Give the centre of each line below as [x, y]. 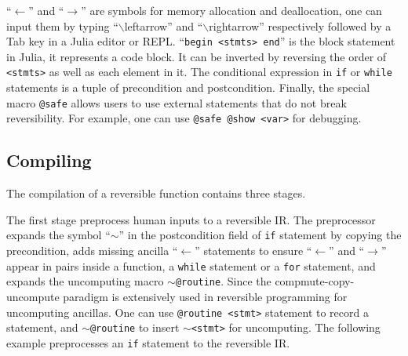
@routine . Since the [223, 281]
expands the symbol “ [58, 235]
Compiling [49, 160]
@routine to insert [135, 327]
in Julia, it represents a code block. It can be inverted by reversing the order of [197, 56]
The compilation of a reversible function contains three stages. [156, 193]
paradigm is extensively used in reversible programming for [205, 296]
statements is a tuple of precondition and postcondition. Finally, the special [188, 87]
